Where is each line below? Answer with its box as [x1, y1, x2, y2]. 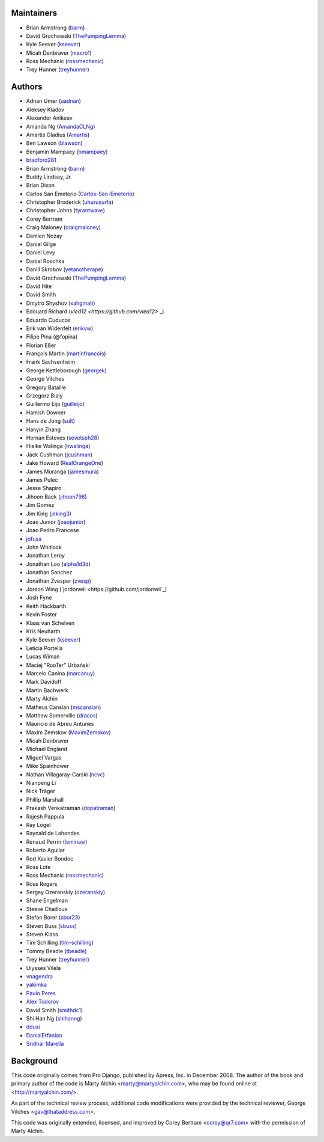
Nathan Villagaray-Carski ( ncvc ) [26, 770, 105, 778]
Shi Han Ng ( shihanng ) [26, 1015, 82, 1022]
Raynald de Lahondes [26, 830, 80, 837]
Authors [11, 82, 43, 92]
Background [11, 1055, 58, 1066]
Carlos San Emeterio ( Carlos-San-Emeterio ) [26, 190, 134, 197]
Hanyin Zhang [26, 426, 61, 433]
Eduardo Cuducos [26, 316, 71, 324]
